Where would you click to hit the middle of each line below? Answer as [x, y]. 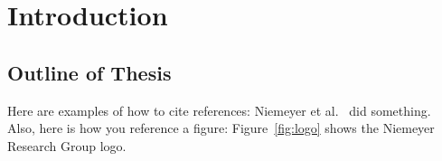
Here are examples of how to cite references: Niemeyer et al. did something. [219, 110]
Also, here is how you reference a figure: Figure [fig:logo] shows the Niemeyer [221, 128]
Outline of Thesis [89, 72]
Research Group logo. [67, 145]
